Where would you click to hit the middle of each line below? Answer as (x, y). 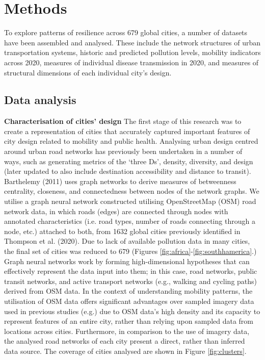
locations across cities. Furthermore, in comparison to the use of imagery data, (127, 331)
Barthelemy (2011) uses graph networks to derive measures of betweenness (120, 181)
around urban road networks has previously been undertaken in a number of (123, 151)
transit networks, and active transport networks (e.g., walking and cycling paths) (131, 281)
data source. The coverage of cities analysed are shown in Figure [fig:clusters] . (125, 351)
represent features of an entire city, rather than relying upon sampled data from (129, 321)
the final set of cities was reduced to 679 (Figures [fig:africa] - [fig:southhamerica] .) (130, 251)
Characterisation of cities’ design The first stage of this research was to (123, 121)
